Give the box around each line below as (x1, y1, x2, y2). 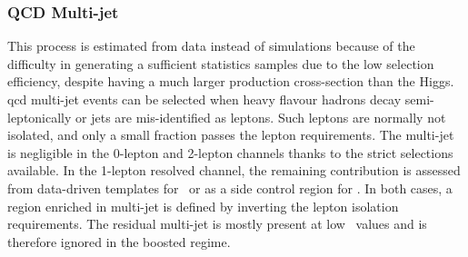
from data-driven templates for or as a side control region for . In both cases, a (7, 178, 453, 197)
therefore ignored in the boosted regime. (7, 232, 231, 251)
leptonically (7, 107, 72, 126)
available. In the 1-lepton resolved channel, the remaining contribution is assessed (7, 161, 461, 180)
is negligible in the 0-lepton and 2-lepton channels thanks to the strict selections (7, 143, 453, 162)
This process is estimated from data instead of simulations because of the (7, 36, 415, 55)
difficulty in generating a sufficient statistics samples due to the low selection (7, 54, 434, 73)
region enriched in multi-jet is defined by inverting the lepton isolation (7, 196, 399, 215)
